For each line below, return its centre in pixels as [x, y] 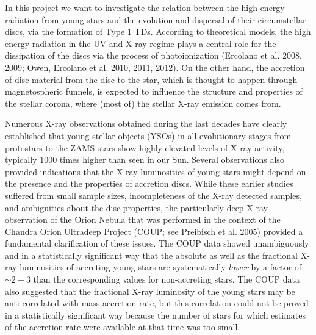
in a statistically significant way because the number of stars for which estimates [156, 315]
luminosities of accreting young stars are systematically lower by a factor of [161, 267]
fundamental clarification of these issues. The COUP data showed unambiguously [157, 243]
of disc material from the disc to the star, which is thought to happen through [151, 79]
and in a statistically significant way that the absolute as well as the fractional [151, 255]
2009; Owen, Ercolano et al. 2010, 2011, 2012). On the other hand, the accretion [155, 67]
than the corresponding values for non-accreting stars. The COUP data [166, 279]
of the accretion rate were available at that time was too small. [123, 327]
